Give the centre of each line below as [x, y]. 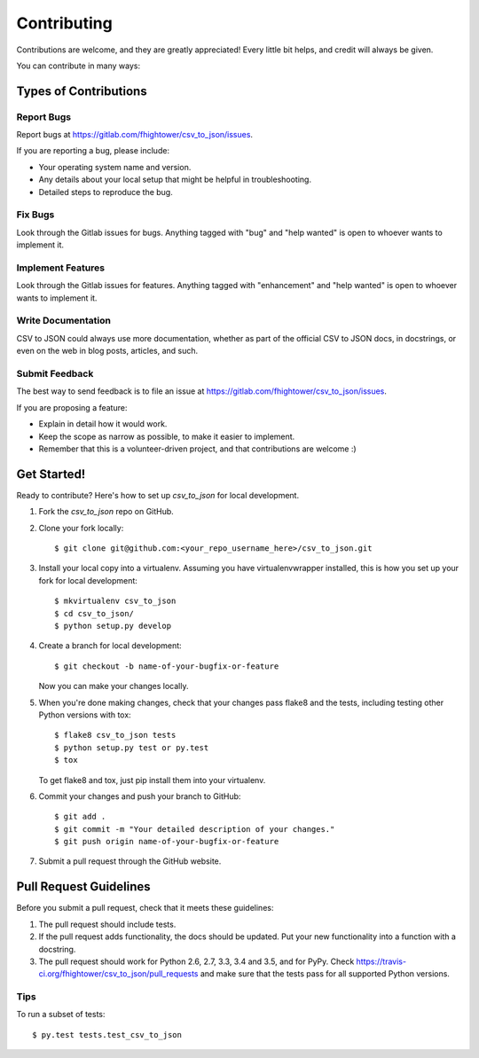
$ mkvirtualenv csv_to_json [115, 601]
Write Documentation [63, 321]
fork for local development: [88, 580]
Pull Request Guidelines [83, 887]
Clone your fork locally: [81, 528]
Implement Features [61, 268]
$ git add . [80, 817]
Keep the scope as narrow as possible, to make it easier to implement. [167, 436]
